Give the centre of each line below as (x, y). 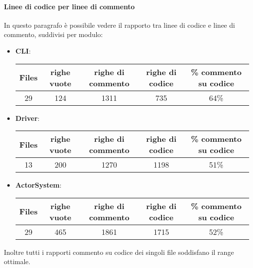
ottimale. (17, 261)
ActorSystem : (38, 185)
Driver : (27, 118)
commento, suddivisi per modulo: (54, 34)
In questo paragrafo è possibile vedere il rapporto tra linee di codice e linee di (119, 25)
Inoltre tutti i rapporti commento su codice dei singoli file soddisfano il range (119, 252)
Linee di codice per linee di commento (69, 6)
